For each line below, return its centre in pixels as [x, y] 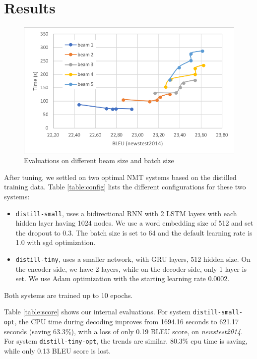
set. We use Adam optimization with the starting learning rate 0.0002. [123, 278]
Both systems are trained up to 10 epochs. [68, 295]
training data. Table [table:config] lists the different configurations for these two [125, 187]
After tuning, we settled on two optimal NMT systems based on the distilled [120, 177]
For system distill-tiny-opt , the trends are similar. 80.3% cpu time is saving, [126, 341]
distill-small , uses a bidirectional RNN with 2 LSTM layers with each [126, 213]
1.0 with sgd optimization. [56, 242]
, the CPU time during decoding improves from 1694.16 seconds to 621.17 [127, 322]
